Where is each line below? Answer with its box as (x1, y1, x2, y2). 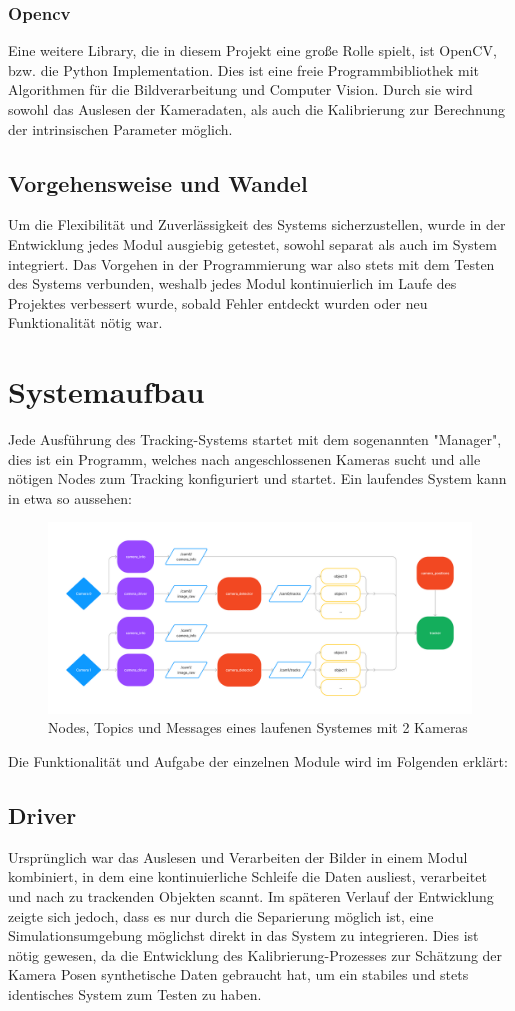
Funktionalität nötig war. (8, 312, 163, 333)
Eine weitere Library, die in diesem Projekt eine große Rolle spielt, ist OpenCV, (8, 40, 497, 61)
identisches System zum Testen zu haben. (8, 983, 262, 1004)
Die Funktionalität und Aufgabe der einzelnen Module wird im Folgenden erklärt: (8, 750, 508, 771)
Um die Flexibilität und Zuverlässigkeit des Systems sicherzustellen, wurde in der (8, 214, 506, 235)
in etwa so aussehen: (8, 487, 132, 508)
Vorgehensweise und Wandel (8, 167, 308, 198)
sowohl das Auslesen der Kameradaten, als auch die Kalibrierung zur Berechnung (8, 99, 506, 119)
